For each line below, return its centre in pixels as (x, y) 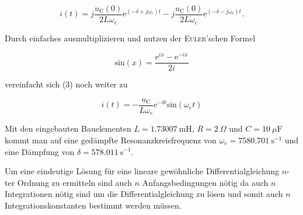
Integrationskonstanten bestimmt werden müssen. (93, 205)
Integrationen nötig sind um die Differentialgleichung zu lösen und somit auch (144, 194)
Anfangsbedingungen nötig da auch (205, 182)
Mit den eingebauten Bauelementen (68, 128)
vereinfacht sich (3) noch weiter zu (66, 84)
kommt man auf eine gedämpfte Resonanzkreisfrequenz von (111, 140)
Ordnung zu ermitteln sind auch (74, 182)
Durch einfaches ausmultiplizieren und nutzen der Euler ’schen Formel (130, 38)
